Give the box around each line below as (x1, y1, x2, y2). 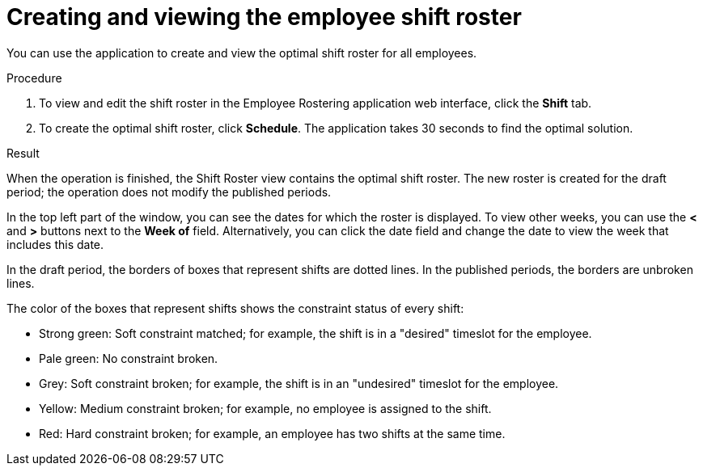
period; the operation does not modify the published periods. (6, 184, 332, 199)
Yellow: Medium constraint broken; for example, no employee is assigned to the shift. (39, 401, 492, 415)
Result (6, 145, 40, 160)
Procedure (6, 70, 62, 85)
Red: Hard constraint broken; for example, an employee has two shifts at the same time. (39, 426, 506, 440)
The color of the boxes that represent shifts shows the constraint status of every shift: (6, 301, 464, 315)
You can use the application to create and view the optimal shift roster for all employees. (6, 45, 477, 60)
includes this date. (6, 237, 104, 251)
